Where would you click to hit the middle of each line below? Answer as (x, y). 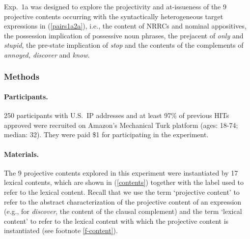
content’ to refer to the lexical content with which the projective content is (116, 221)
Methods (22, 76)
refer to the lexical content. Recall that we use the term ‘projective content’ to (122, 192)
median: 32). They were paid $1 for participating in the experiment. (106, 134)
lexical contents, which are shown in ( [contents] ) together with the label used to (124, 182)
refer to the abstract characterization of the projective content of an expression (123, 201)
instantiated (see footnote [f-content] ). (61, 230)
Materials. (21, 154)
